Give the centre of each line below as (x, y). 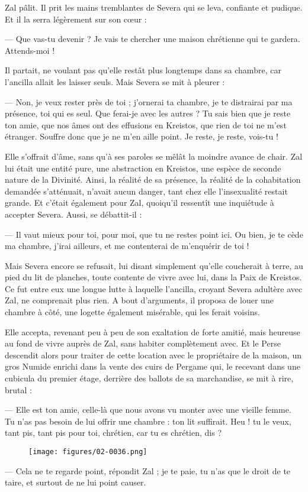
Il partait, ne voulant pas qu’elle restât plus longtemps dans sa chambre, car (143, 70)
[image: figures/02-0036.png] (88, 452)
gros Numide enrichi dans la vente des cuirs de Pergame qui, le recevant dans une (153, 366)
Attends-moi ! (30, 50)
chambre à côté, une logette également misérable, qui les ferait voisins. (132, 312)
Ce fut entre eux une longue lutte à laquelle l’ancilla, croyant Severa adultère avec (154, 288)
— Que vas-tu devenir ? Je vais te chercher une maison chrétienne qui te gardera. (153, 39)
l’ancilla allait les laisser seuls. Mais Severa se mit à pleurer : (115, 81)
